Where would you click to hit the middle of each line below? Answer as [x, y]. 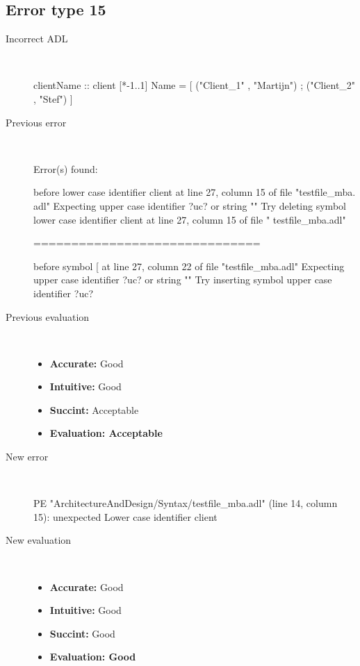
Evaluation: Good [93, 657]
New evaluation [39, 540]
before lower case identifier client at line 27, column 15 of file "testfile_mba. [195, 192]
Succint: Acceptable [94, 409]
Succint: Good [82, 633]
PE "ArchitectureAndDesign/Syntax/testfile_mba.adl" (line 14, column [186, 503]
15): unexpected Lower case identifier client [125, 516]
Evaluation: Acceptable [106, 433]
